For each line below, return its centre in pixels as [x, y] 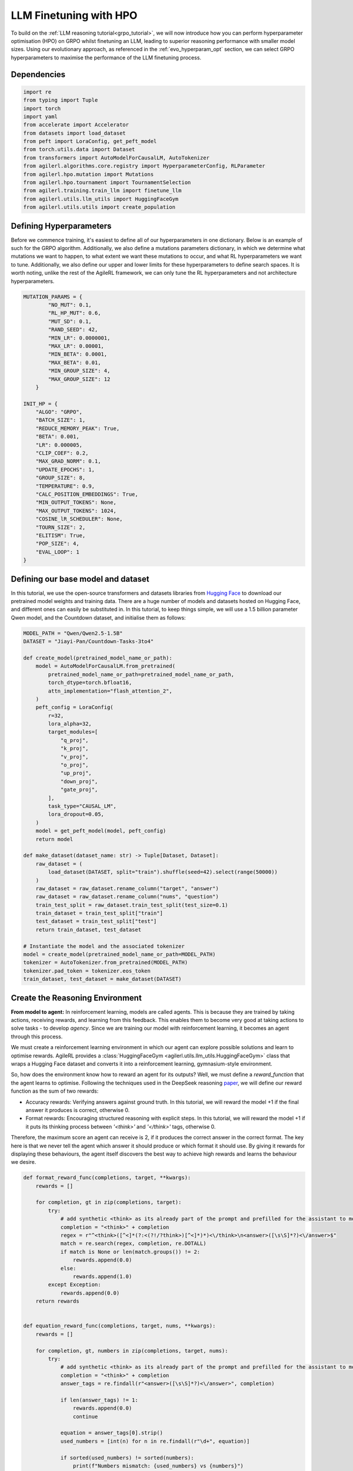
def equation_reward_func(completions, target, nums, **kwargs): [119, 1326]
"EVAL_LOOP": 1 [57, 552]
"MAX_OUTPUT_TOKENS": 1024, [76, 511]
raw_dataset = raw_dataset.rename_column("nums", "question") [127, 897]
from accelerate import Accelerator [76, 125]
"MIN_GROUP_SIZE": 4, [79, 371]
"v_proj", [74, 757]
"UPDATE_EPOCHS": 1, [65, 470]
